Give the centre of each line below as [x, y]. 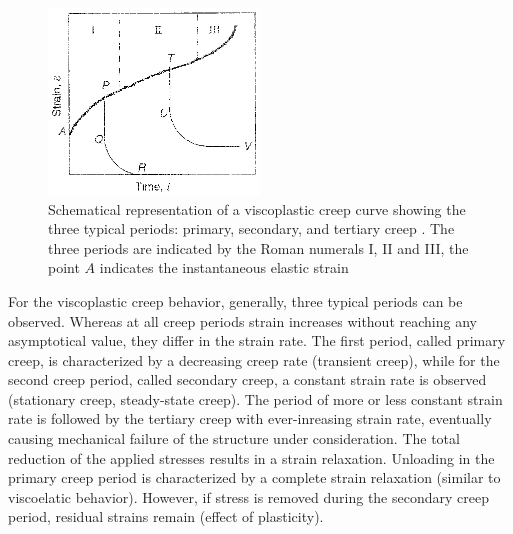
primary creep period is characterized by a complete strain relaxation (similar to [254, 477]
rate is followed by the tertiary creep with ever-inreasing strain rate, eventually [250, 418]
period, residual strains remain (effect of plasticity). [166, 516]
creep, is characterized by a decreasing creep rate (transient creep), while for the [254, 359]
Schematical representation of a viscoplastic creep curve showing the [257, 208]
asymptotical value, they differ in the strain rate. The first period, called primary [257, 340]
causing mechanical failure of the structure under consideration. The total [234, 438]
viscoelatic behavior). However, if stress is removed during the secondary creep [248, 496]
